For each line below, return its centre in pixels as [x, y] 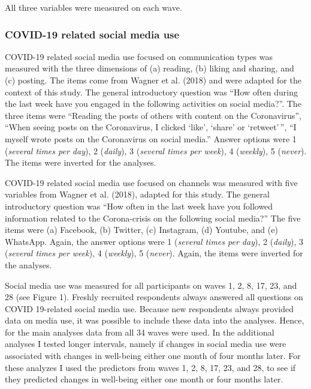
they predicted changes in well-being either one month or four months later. [144, 379]
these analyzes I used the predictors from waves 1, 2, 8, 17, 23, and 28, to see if [150, 367]
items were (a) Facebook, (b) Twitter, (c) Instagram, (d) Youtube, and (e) [141, 230]
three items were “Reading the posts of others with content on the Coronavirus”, [153, 115]
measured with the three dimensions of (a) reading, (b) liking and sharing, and [150, 68]
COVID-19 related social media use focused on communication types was [139, 56]
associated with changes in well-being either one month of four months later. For [153, 356]
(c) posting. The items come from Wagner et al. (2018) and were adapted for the [153, 80]
